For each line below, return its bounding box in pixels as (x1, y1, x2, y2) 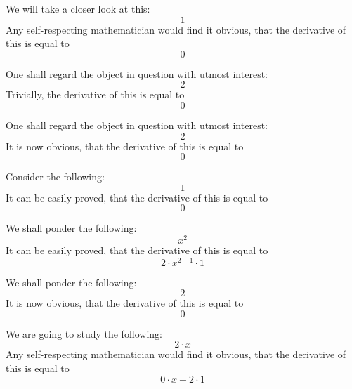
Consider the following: (6, 169, 105, 184)
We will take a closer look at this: (6, 1, 150, 15)
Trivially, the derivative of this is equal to (6, 87, 185, 102)
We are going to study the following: (6, 326, 162, 341)
